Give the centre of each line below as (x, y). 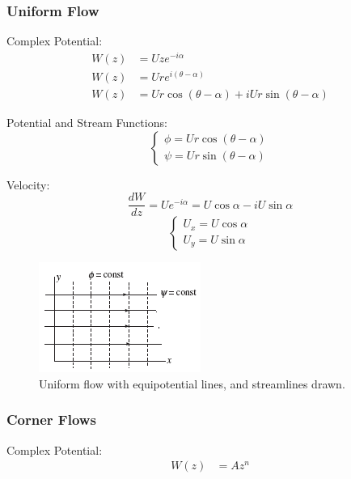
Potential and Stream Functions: (87, 123)
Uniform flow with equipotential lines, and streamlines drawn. (192, 383)
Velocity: (28, 184)
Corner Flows (51, 420)
